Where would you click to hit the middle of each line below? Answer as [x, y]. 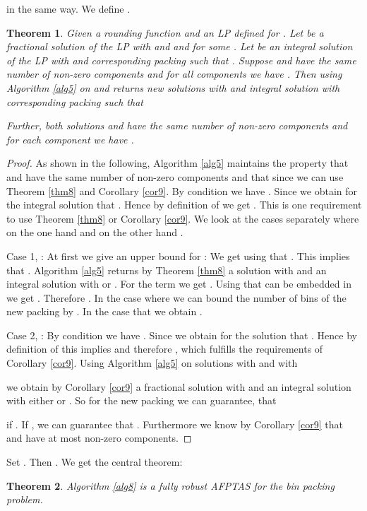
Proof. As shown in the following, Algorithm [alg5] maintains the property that [178, 163]
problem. [25, 499]
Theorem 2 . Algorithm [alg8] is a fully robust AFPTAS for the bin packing [170, 485]
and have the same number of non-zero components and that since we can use [175, 176]
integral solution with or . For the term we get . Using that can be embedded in [179, 284]
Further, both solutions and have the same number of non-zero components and [177, 125]
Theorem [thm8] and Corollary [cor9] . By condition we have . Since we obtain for [182, 190]
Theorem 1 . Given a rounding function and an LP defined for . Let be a [165, 32]
